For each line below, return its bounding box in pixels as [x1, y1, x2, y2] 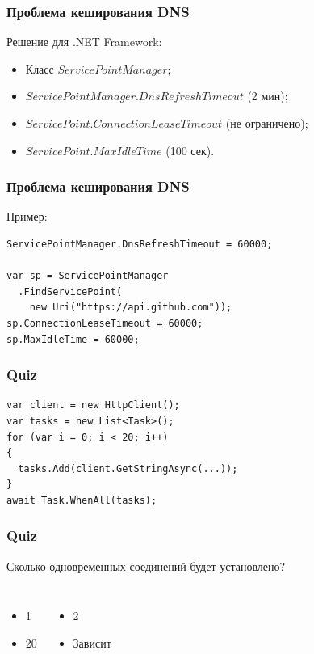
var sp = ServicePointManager [6, 270, 169, 282]
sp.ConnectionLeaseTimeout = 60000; [6, 317, 203, 329]
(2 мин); [247, 87, 288, 104]
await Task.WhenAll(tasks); [6, 494, 157, 506]
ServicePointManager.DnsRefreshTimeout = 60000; [6, 238, 273, 250]
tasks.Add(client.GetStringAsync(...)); [18, 462, 238, 475]
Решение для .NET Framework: [6, 33, 162, 50]
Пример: [6, 208, 48, 225]
